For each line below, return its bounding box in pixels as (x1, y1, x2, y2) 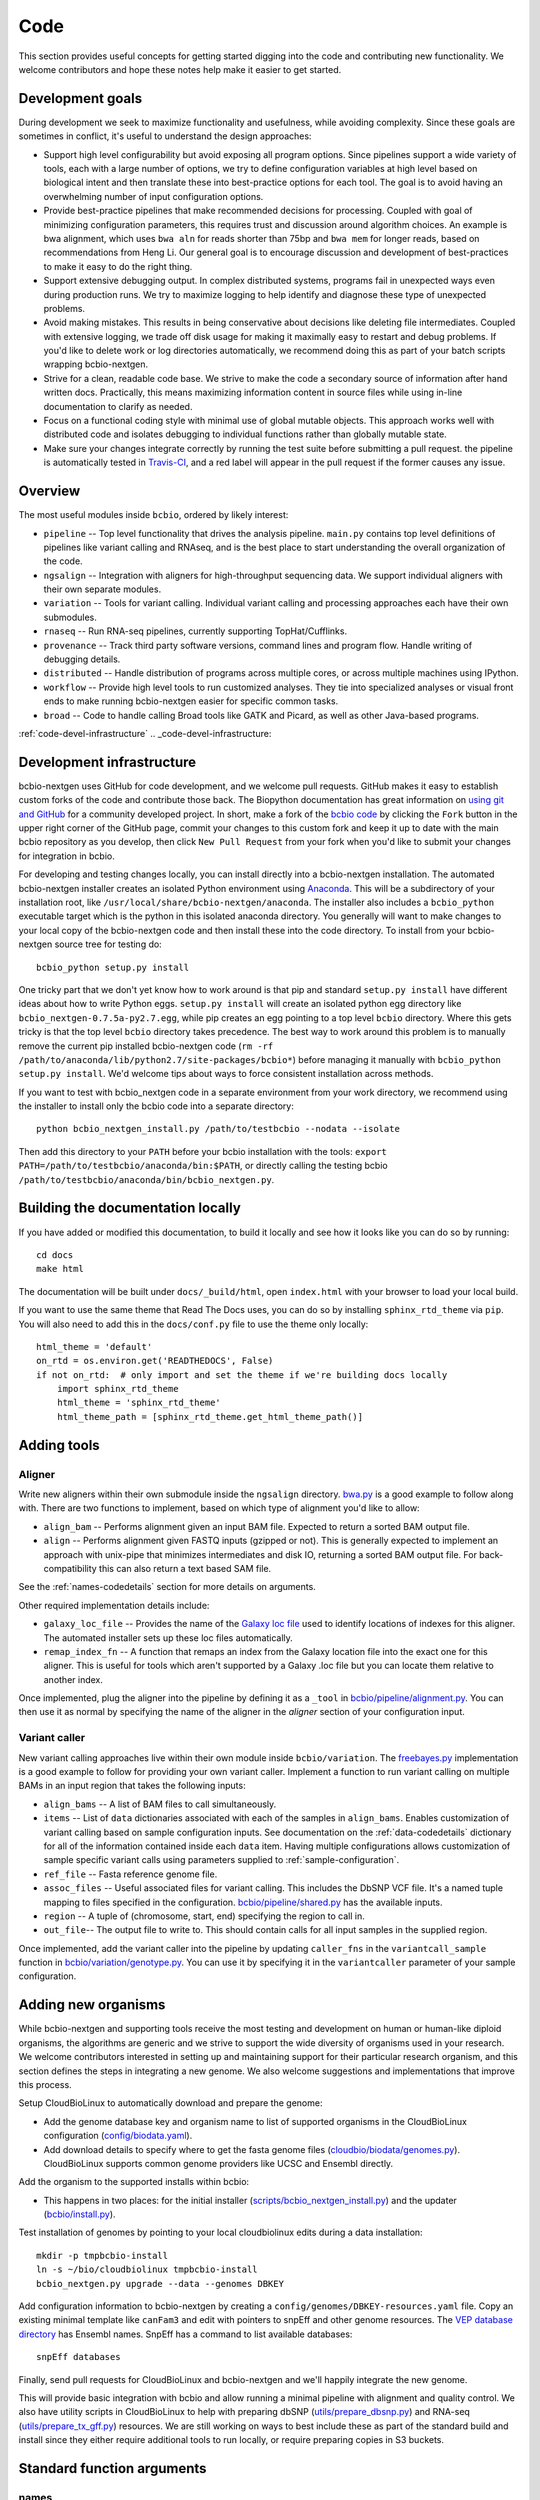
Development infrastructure (18, 753, 197, 770)
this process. (18, 2078, 72, 2090)
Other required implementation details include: (18, 1599, 210, 1611)
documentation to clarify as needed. (43, 400, 193, 412)
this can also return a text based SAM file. (98, 1562, 272, 1574)
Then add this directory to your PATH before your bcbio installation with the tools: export (18, 1145, 387, 1157)
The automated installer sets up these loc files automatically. (43, 1631, 294, 1644)
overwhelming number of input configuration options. (43, 190, 264, 202)
